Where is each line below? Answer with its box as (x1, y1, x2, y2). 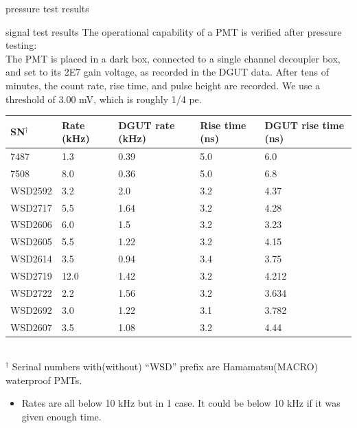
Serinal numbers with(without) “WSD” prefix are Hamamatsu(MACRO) (12, 359, 319, 374)
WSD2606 (10, 217, 52, 232)
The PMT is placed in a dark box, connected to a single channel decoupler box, (5, 51, 341, 65)
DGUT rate (118, 117, 175, 132)
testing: (5, 38, 37, 52)
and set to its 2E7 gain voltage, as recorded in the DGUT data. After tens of (5, 65, 330, 79)
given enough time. (21, 409, 102, 423)
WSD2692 (10, 302, 52, 317)
